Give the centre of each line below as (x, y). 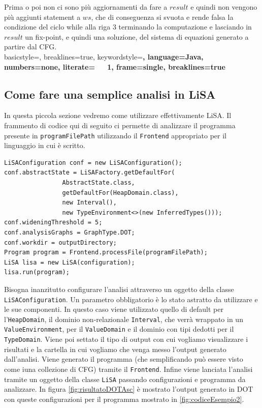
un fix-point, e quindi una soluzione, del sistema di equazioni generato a (137, 36)
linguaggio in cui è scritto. (45, 145)
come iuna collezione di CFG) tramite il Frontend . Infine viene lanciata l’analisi (128, 369)
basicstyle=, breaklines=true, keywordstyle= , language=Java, (104, 56)
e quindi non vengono (224, 7)
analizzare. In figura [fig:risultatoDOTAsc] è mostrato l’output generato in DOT (129, 389)
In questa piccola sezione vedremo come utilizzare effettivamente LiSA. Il (118, 115)
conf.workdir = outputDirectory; (60, 242)
